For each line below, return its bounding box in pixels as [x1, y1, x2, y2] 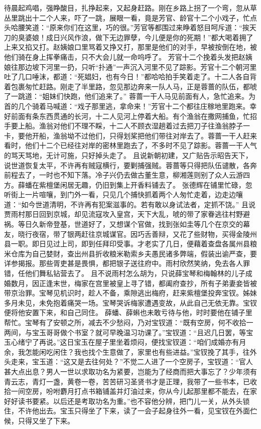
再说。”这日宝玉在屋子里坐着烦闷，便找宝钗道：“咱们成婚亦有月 [39, 337, 246, 347]
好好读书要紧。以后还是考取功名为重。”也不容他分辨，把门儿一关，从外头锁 [4, 395, 250, 406]
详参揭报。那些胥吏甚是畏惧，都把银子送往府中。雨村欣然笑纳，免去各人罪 [4, 258, 250, 268]
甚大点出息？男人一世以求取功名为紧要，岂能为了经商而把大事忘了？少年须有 [4, 366, 257, 376]
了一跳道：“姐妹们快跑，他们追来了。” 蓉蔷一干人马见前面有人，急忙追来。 [4, 91, 248, 101]
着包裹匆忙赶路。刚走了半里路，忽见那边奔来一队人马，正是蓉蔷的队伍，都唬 [4, 81, 257, 91]
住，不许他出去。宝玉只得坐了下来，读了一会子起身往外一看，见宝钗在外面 [4, 405, 250, 416]
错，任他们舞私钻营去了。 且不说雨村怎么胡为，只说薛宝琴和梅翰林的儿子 [4, 268, 245, 278]
